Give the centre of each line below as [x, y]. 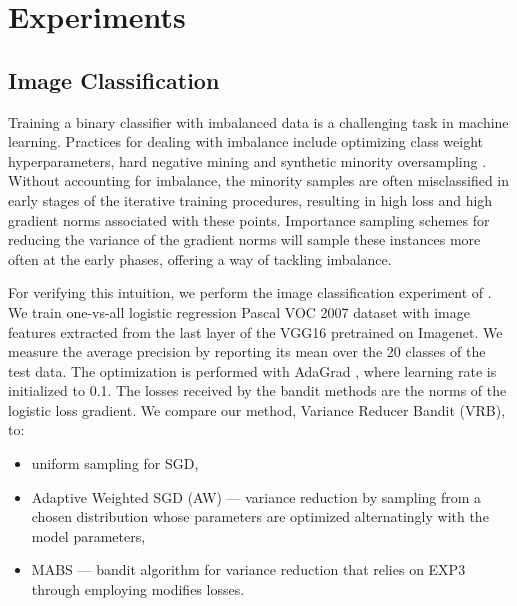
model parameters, [88, 535]
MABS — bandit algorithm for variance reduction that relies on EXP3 [248, 569]
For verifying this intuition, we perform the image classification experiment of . [250, 292]
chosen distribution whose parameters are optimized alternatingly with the [260, 516]
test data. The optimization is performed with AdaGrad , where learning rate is [252, 370]
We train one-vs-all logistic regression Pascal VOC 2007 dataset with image [239, 311]
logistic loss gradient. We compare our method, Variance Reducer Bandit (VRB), [257, 409]
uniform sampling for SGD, [115, 463]
